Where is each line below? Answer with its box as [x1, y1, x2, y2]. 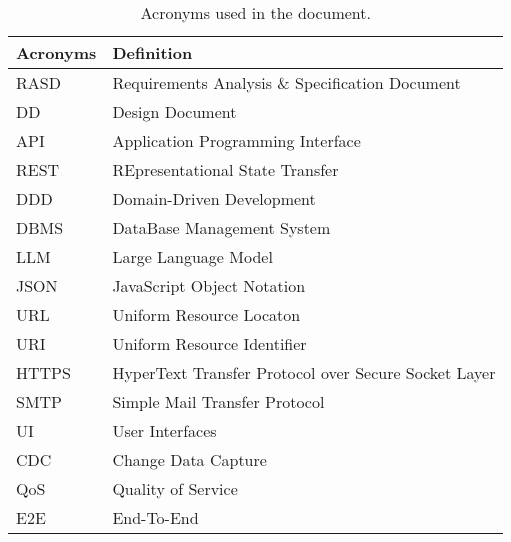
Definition [112, 41, 193, 64]
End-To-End [112, 506, 199, 529]
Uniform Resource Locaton [112, 303, 301, 326]
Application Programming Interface [112, 129, 361, 152]
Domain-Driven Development [112, 187, 316, 210]
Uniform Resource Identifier [112, 332, 307, 355]
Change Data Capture [112, 448, 267, 471]
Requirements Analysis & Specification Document [112, 71, 461, 94]
